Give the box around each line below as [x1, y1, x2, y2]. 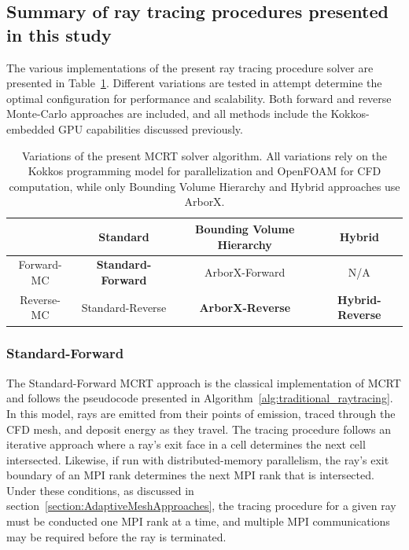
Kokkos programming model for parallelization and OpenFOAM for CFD [28, 163, 381, 179]
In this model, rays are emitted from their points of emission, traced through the [6, 405, 396, 421]
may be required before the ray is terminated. [6, 528, 227, 544]
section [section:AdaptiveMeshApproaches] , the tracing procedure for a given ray [6, 497, 396, 514]
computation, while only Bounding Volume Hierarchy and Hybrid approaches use [9, 178, 400, 194]
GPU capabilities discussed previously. [58, 120, 243, 137]
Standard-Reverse [81, 299, 167, 315]
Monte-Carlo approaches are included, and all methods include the [6, 105, 327, 122]
